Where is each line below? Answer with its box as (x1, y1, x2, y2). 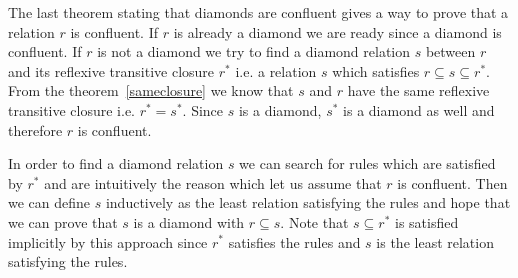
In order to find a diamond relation (8, 153, 224, 174)
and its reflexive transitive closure (8, 60, 215, 81)
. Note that (280, 211, 349, 232)
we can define (8, 192, 91, 213)
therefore (8, 119, 63, 140)
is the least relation (376, 231, 494, 252)
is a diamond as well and (343, 99, 495, 120)
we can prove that (8, 211, 118, 232)
